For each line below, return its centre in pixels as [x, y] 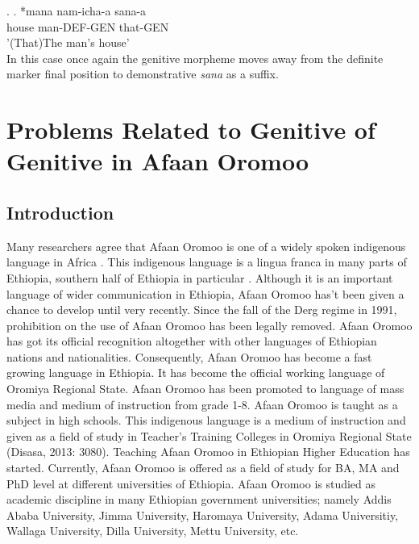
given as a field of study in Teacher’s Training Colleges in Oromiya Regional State [209, 435]
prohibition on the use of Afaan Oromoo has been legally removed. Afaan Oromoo [209, 325]
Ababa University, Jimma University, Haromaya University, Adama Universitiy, [203, 515]
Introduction [60, 212]
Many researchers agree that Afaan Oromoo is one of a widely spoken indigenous [206, 246]
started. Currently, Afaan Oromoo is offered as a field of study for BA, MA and [203, 468]
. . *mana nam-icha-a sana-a [77, 10]
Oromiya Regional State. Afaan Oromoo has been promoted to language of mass [205, 389]
